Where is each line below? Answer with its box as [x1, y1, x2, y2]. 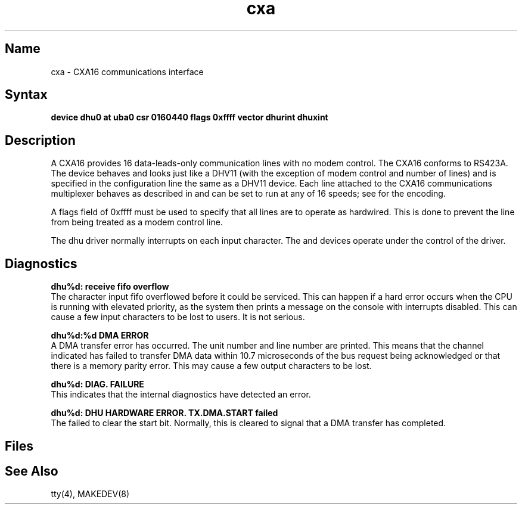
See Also [5, 463, 58, 479]
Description [5, 132, 76, 148]
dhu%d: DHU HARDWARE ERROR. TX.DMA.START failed [51, 408, 278, 418]
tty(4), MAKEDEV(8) [51, 489, 130, 499]
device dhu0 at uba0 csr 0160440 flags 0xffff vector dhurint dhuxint [51, 112, 328, 123]
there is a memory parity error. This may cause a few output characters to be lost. [51, 361, 372, 371]
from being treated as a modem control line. [51, 217, 223, 228]
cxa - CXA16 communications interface [51, 66, 204, 77]
